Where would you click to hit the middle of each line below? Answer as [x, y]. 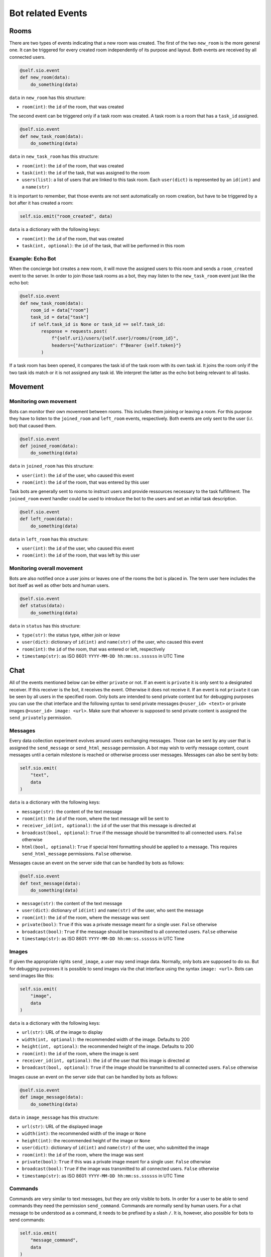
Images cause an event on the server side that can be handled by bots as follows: [94, 1076]
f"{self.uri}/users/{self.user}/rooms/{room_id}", [115, 338]
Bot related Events [48, 13]
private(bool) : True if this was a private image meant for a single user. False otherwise [116, 1161]
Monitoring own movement [43, 401]
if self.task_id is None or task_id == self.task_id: [98, 324]
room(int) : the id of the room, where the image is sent [80, 1053]
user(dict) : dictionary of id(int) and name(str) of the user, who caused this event [113, 642]
